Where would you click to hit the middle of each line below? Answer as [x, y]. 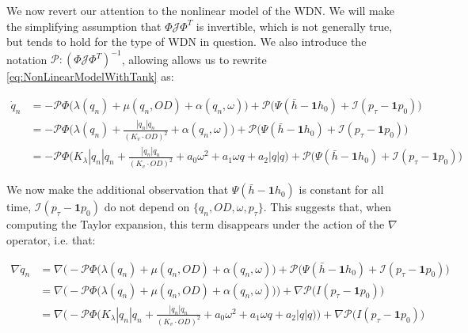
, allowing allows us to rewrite [194, 59]
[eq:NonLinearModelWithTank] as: [90, 76]
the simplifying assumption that [84, 26]
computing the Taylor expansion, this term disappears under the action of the [196, 224]
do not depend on [147, 207]
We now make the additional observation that [118, 189]
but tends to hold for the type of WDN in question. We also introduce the [186, 42]
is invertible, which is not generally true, [294, 26]
